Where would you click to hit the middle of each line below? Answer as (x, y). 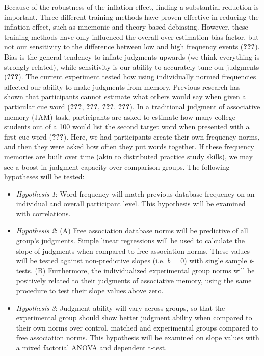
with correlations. (43, 213)
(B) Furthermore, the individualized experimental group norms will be (145, 270)
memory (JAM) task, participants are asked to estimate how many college (120, 116)
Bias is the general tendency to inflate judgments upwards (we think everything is (132, 56)
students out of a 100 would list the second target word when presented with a (127, 127)
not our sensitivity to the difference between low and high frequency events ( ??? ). (132, 47)
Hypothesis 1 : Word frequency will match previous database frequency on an (135, 193)
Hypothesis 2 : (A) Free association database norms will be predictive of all (132, 230)
